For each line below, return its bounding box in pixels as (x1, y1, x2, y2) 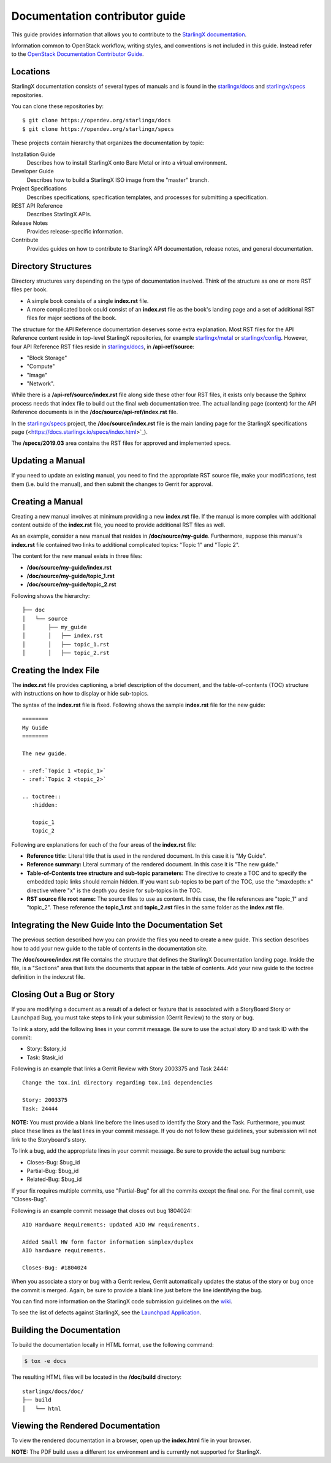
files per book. (11, 286, 48, 293)
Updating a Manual (11, 455, 85, 466)
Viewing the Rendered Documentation (11, 1421, 161, 1431)
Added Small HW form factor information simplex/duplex (22, 1238, 194, 1245)
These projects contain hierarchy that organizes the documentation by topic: (11, 139, 205, 147)
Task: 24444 (22, 1105, 58, 1112)
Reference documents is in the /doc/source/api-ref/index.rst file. (11, 409, 178, 416)
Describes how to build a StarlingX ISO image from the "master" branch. (26, 176, 210, 184)
